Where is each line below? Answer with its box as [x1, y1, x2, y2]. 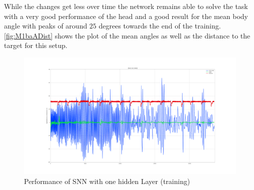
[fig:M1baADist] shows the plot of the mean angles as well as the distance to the [4, 30, 250, 40]
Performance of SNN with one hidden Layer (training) [24, 175, 190, 186]
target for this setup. [4, 40, 67, 50]
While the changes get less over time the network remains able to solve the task [4, 1, 248, 11]
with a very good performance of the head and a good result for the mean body [4, 10, 248, 21]
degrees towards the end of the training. [98, 20, 221, 31]
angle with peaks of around [4, 20, 87, 31]
